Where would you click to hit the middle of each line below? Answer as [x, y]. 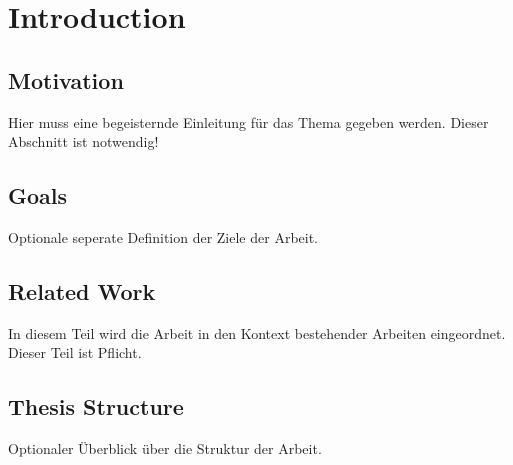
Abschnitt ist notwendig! [83, 141]
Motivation [66, 79]
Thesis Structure [96, 406]
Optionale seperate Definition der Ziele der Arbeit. [163, 236]
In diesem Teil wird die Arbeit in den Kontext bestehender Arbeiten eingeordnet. [257, 332]
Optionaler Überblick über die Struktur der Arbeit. [165, 448]
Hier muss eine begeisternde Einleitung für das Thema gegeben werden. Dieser [248, 121]
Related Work [82, 290]
